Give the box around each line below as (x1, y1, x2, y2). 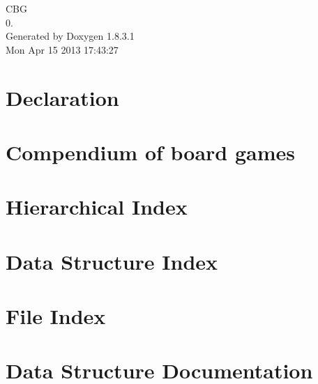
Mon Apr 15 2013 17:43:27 (6, 42, 119, 56)
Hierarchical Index (6, 192, 188, 221)
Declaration (6, 83, 119, 112)
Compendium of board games (6, 137, 296, 166)
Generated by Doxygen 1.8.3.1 (6, 29, 135, 43)
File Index (6, 302, 106, 330)
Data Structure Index (6, 247, 218, 275)
